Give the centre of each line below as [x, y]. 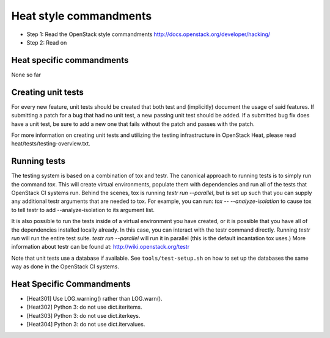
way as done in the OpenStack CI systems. [65, 266]
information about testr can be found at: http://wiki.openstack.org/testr [100, 247]
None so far [26, 75]
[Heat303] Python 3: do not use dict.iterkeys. [83, 315]
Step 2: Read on [47, 42]
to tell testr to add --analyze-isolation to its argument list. [83, 210]
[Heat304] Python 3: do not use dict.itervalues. [86, 325]
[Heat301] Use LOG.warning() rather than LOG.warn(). [94, 299]
